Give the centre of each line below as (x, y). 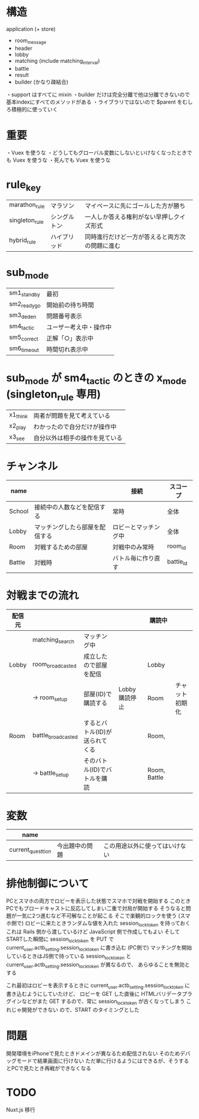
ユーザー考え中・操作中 (79, 327)
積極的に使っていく (34, 109)
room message (30, 41)
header (23, 48)
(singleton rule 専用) (54, 395)
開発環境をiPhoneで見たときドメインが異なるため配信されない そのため (93, 1053)
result (22, 75)
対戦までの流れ (43, 595)
